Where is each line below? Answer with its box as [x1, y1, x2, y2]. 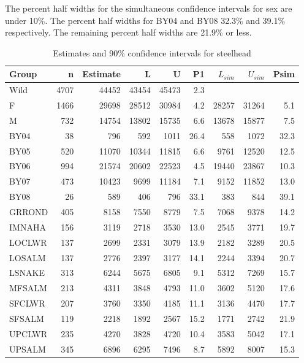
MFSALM [9, 281, 47, 294]
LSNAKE [9, 266, 45, 279]
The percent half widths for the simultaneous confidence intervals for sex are [5, 2, 292, 14]
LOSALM [9, 251, 46, 264]
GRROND [9, 205, 48, 218]
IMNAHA [9, 220, 46, 233]
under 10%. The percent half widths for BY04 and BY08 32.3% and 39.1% [5, 13, 286, 26]
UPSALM [9, 342, 46, 355]
